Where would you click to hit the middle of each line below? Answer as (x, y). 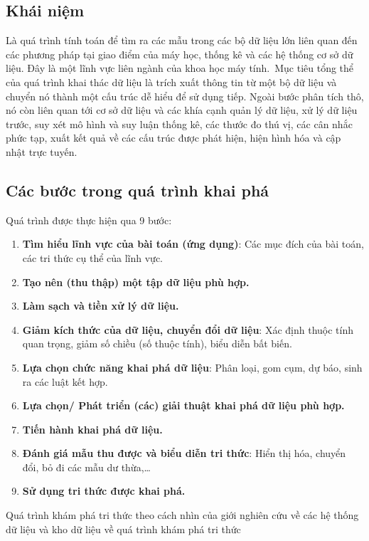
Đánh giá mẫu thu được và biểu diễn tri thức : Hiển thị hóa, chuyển (184, 453)
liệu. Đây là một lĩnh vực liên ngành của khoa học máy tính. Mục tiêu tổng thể (180, 68)
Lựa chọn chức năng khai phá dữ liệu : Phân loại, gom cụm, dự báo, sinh (192, 367)
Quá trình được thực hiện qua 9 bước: (89, 220)
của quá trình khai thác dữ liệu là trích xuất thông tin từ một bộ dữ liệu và (171, 82)
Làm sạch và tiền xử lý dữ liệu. (101, 306)
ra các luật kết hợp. (65, 381)
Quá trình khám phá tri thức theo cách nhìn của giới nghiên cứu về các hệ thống (182, 515)
